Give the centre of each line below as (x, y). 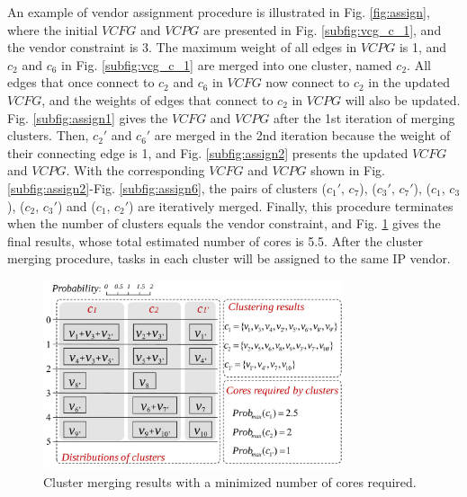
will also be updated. (403, 99)
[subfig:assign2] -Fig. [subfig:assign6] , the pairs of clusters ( (167, 187)
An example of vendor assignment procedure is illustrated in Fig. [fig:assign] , (219, 12)
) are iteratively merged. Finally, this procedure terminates (291, 205)
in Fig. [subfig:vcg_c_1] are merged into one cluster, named (227, 64)
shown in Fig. (348, 170)
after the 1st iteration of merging (364, 117)
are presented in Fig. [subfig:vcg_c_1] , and (323, 29)
